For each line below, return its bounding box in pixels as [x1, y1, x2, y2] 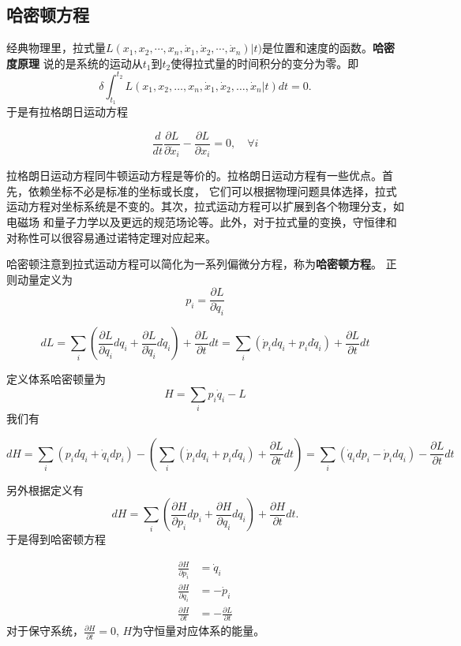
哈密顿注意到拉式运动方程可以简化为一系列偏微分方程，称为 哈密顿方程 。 [6, 256, 382, 272]
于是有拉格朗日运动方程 [6, 103, 128, 120]
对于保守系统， [6, 622, 84, 639]
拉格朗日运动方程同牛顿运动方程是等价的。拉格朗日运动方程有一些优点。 [6, 167, 382, 184]
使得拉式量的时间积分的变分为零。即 [171, 54, 359, 71]
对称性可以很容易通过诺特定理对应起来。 [6, 229, 216, 245]
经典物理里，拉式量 [6, 39, 106, 56]
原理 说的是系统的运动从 [17, 54, 143, 71]
